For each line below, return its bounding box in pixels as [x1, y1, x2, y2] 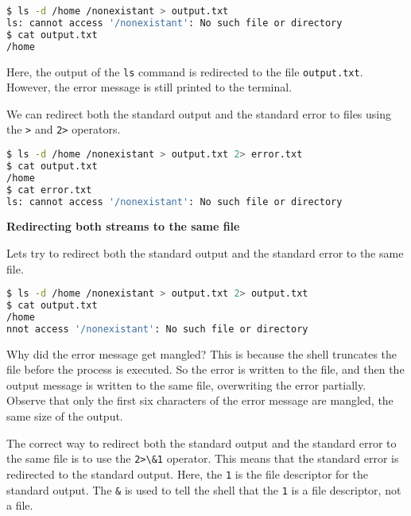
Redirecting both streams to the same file [6, 218, 240, 235]
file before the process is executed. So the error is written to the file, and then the [6, 361, 405, 378]
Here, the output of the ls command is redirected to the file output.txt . [6, 63, 363, 80]
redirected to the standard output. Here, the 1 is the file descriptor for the [6, 465, 368, 482]
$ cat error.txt [6, 184, 92, 196]
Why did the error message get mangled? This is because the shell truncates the [6, 345, 397, 362]
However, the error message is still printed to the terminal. [6, 79, 293, 95]
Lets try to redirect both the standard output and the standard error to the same [6, 244, 404, 261]
